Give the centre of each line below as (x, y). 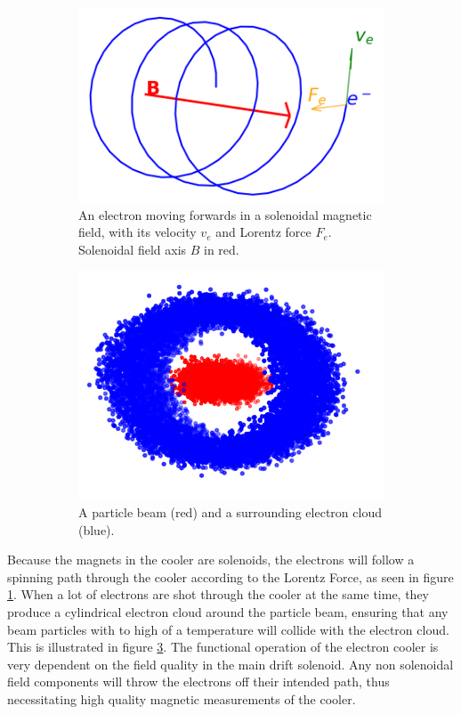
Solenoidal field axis (133, 249)
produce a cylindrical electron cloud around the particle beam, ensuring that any (228, 611)
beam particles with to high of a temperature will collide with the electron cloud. (228, 629)
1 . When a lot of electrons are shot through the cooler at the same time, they (218, 594)
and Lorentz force (263, 232)
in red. (222, 249)
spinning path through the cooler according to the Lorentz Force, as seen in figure (230, 576)
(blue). (97, 529)
